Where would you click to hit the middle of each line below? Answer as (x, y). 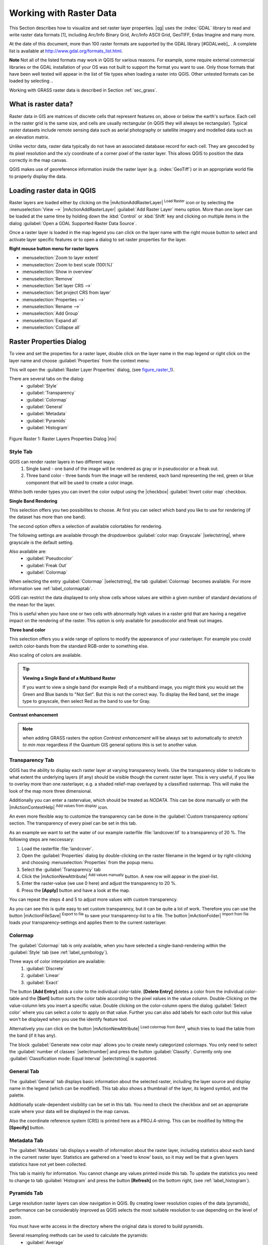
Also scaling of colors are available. (45, 655)
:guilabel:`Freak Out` (47, 565)
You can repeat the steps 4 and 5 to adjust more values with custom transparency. (94, 899)
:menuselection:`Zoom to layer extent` (60, 258)
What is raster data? (41, 104)
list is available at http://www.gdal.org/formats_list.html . (66, 51)
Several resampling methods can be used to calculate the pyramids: (79, 1236)
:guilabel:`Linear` (43, 976)
